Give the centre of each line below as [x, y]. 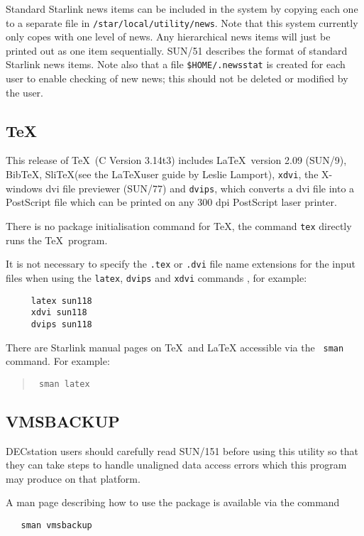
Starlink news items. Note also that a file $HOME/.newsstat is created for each [176, 64]
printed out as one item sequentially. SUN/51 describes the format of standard [177, 50]
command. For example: [58, 361]
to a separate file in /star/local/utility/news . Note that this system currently [182, 22]
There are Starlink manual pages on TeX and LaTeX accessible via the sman [175, 347]
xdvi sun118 [59, 313]
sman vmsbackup [56, 525]
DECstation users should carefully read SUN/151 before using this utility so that [182, 450]
